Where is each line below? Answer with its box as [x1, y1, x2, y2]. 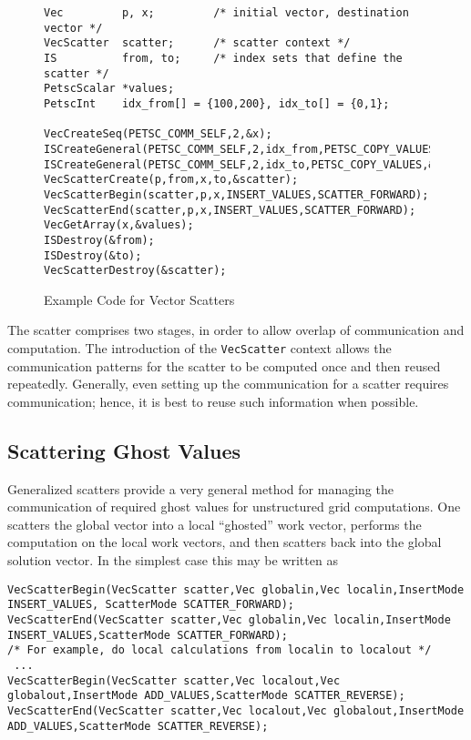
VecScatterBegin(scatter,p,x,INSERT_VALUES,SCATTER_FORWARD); [44, 188, 429, 201]
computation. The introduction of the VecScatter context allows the [7, 339, 392, 357]
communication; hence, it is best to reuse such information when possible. [7, 391, 419, 411]
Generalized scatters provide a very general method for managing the [7, 479, 394, 498]
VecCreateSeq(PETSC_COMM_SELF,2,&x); [44, 127, 272, 141]
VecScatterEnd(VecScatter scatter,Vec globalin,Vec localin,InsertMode [7, 613, 451, 626]
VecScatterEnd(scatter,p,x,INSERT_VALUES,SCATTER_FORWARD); [44, 203, 416, 217]
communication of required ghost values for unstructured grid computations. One [7, 497, 461, 516]
